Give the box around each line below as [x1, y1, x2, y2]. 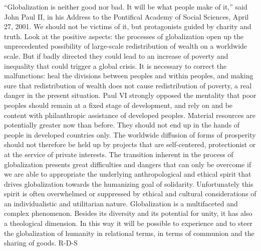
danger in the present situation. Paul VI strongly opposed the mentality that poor [4, 90, 256, 100]
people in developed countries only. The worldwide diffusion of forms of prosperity [4, 129, 256, 140]
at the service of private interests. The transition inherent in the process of [4, 149, 233, 159]
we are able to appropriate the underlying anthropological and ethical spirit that [4, 169, 251, 179]
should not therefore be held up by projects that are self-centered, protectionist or [4, 139, 256, 150]
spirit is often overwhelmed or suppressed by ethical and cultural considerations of [4, 188, 256, 199]
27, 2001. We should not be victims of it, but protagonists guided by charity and [4, 21, 251, 32]
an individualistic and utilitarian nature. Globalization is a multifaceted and [4, 198, 238, 208]
